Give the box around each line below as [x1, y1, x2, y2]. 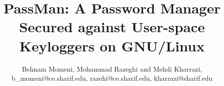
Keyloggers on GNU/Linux [19, 36, 205, 55]
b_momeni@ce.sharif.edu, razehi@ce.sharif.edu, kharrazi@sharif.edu [11, 73, 213, 83]
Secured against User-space [19, 17, 205, 37]
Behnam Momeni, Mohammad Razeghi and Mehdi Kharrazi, [22, 63, 202, 74]
